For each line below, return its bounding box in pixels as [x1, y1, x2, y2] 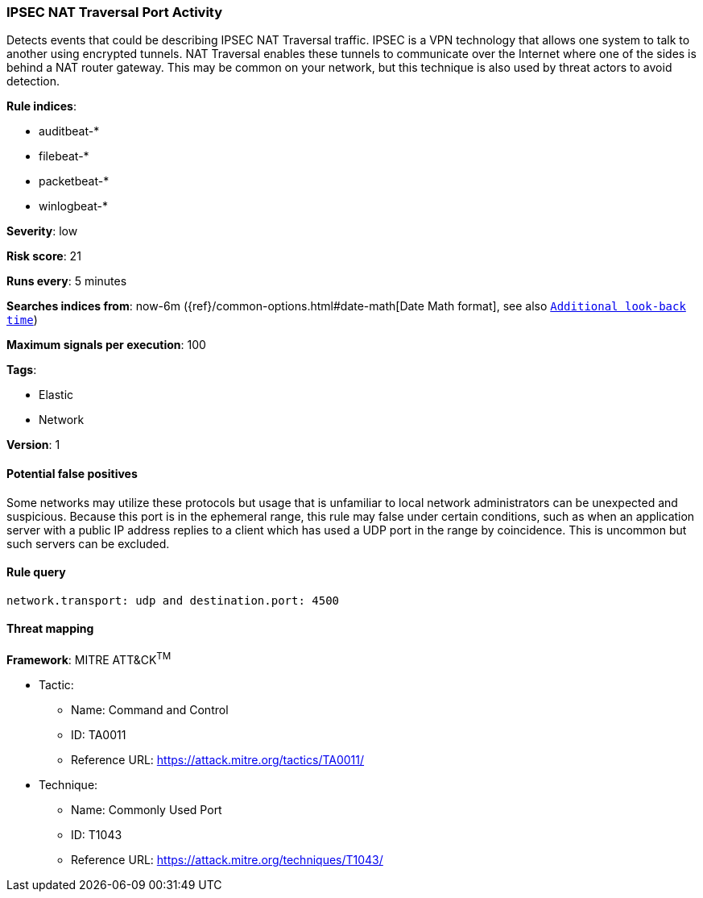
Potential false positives [6, 466, 138, 480]
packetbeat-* [39, 174, 110, 189]
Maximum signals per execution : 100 [6, 338, 206, 352]
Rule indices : [6, 99, 77, 114]
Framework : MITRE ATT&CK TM [6, 651, 172, 667]
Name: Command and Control [71, 702, 229, 717]
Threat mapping [6, 622, 94, 636]
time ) [6, 313, 38, 327]
